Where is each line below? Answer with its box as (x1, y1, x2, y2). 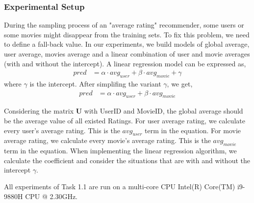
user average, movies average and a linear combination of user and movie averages (4, 49, 250, 58)
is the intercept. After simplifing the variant (29, 79, 161, 89)
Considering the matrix (4, 106, 74, 116)
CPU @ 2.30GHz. (25, 191, 78, 201)
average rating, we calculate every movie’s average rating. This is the (4, 135, 211, 145)
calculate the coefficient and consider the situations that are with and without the (4, 155, 250, 165)
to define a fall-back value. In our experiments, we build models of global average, (4, 39, 250, 49)
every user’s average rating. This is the (4, 125, 120, 135)
